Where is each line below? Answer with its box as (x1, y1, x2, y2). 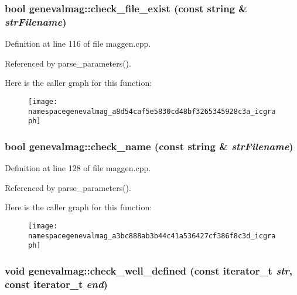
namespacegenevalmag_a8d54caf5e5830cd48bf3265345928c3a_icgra (28, 107, 276, 116)
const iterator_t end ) (5, 276, 108, 291)
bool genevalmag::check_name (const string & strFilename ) (5, 138, 293, 153)
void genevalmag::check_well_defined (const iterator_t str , (5, 263, 292, 277)
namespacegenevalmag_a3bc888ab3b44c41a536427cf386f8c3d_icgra (28, 231, 276, 240)
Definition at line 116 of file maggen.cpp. (5, 37, 151, 50)
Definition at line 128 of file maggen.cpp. (5, 162, 151, 174)
